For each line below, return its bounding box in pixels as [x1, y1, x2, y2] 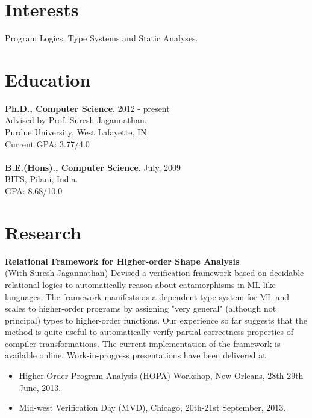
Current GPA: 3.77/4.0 [5, 137, 90, 150]
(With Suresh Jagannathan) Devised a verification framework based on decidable [5, 266, 304, 279]
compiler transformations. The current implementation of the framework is [5, 337, 281, 349]
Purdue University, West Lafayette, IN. [5, 126, 149, 138]
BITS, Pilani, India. [5, 173, 78, 185]
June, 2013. [19, 381, 61, 393]
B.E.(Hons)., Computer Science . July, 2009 [5, 161, 181, 173]
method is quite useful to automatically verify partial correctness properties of [5, 325, 293, 338]
